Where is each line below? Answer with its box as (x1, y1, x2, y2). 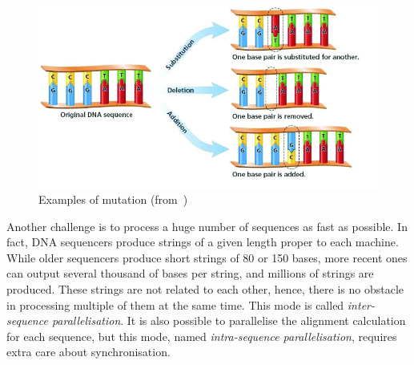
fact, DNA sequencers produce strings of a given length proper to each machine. (6, 233, 399, 250)
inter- (347, 296, 375, 313)
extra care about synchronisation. (6, 343, 171, 360)
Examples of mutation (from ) (38, 191, 188, 208)
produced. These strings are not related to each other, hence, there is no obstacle (6, 281, 404, 297)
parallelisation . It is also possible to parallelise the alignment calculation (51, 312, 406, 329)
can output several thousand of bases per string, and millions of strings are (6, 265, 374, 282)
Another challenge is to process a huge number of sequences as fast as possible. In (6, 217, 408, 234)
